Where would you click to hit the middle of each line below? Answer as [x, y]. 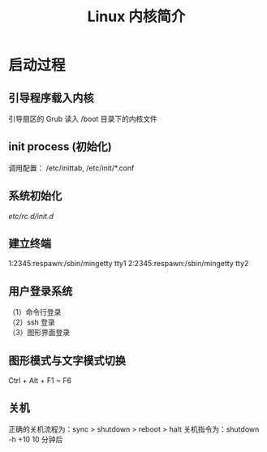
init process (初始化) [60, 147]
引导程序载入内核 [51, 98]
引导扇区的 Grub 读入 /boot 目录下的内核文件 [83, 119]
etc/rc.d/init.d [31, 216]
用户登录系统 [41, 291]
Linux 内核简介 [136, 17]
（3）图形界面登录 [39, 333]
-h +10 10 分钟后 [36, 439]
